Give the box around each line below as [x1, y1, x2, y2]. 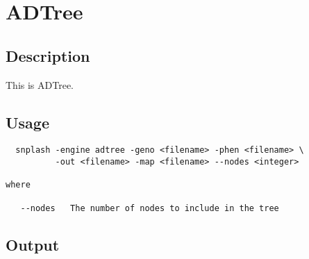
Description [6, 44, 90, 66]
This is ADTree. [6, 77, 74, 92]
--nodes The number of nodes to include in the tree [20, 203, 279, 213]
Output [6, 233, 60, 255]
